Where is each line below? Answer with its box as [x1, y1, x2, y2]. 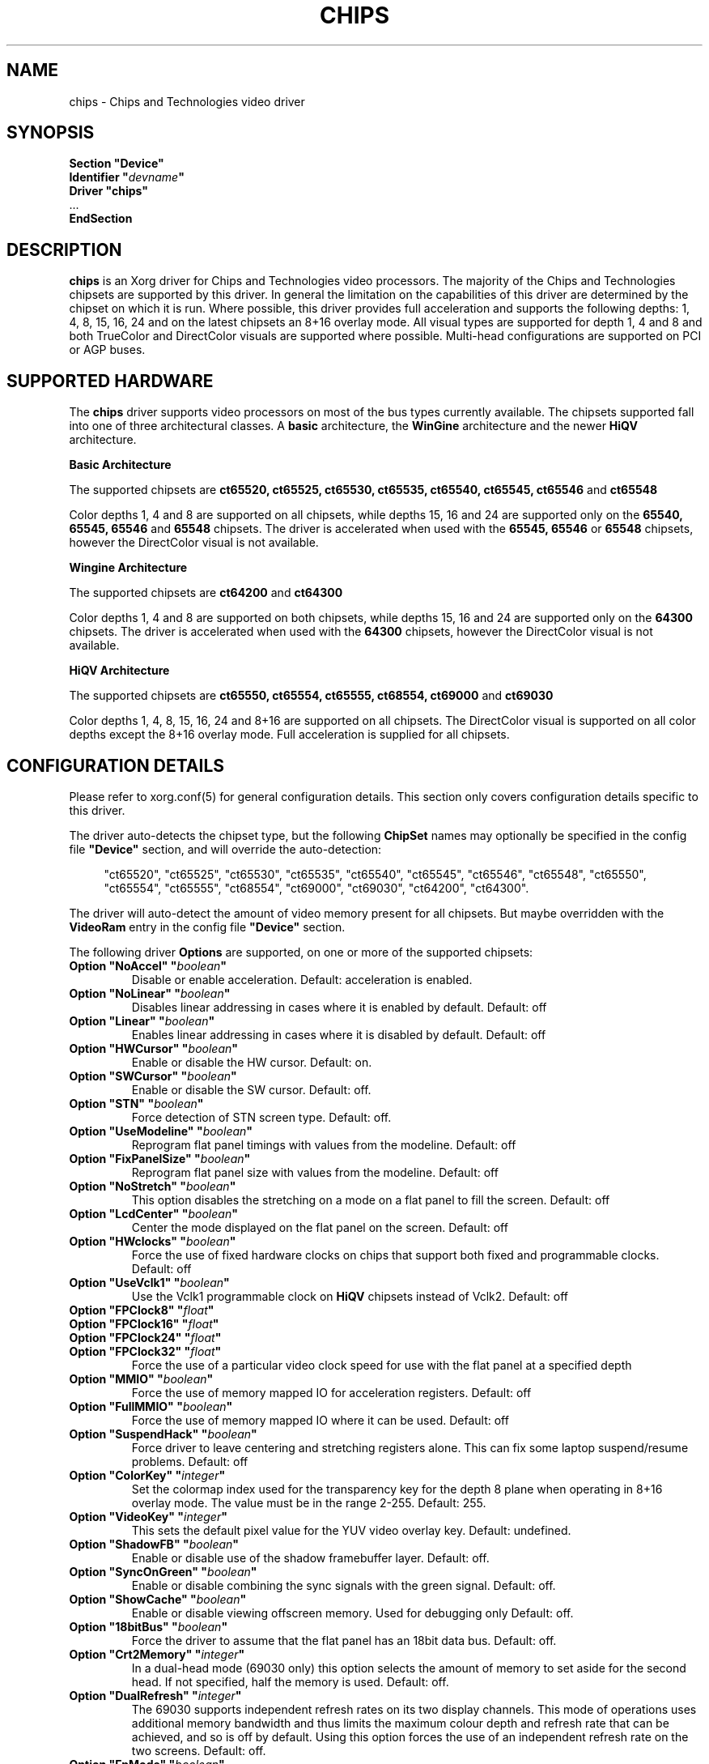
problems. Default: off [131, 1454, 248, 1468]
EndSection [69, 211, 133, 226]
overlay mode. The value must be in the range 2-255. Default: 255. [131, 1495, 486, 1510]
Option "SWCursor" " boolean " [69, 1068, 237, 1083]
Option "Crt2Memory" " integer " [69, 1647, 245, 1661]
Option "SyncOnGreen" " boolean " [69, 1564, 257, 1579]
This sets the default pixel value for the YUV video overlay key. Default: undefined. [131, 1523, 571, 1537]
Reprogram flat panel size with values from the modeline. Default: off [131, 1165, 499, 1179]
